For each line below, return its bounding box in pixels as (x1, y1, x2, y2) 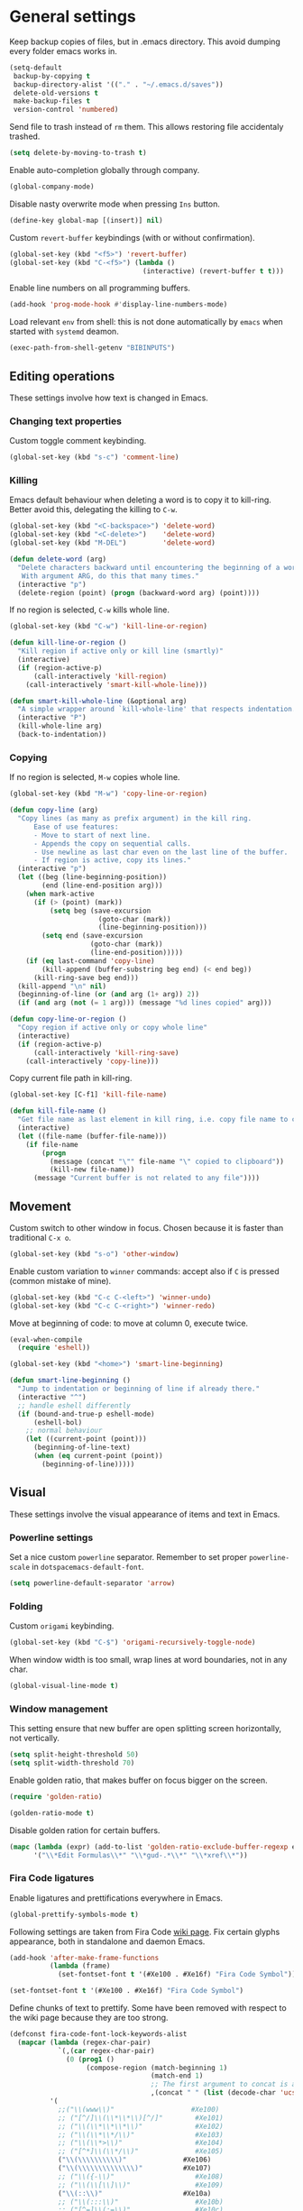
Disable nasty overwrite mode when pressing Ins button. (9, 198, 221, 209)
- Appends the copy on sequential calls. (32, 839, 192, 849)
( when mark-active (25, 889, 95, 898)
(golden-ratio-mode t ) (9, 1808, 95, 1818)
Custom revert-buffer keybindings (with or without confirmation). (9, 232, 255, 243)
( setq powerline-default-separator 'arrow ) (9, 1578, 176, 1588)
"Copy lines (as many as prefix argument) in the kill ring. (17, 814, 252, 823)
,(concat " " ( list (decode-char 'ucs (150, 2088, 297, 2097)
